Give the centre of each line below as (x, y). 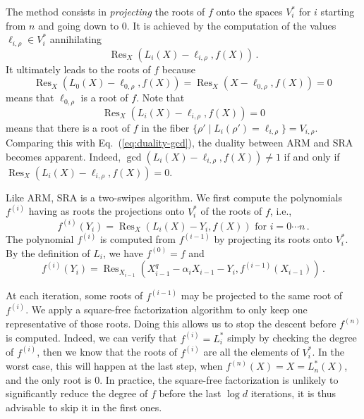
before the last (190, 393)
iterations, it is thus (293, 393)
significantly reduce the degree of (77, 393)
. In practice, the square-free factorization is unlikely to (219, 379)
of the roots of (231, 211)
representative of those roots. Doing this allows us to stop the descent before (171, 324)
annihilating (75, 39)
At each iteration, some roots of (74, 295)
